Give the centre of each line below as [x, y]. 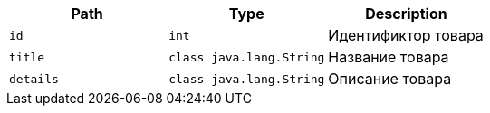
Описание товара [390, 79]
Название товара [389, 57]
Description [406, 14]
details [34, 79]
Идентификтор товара [406, 35]
